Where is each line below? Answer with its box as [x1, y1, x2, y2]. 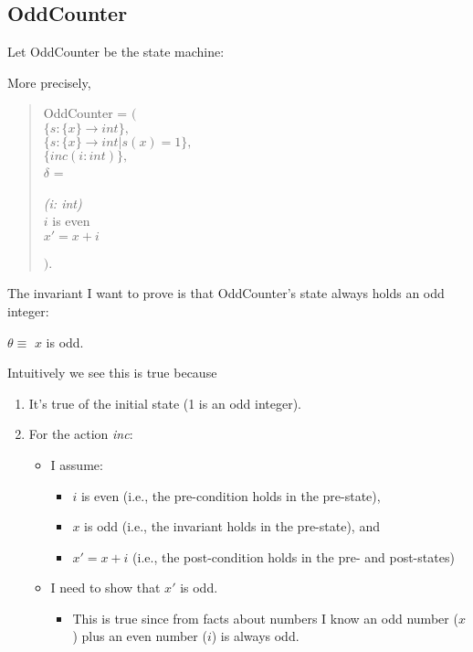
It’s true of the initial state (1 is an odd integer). [28, 393, 301, 412]
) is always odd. [211, 626, 300, 646]
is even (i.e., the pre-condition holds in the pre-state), [80, 486, 381, 505]
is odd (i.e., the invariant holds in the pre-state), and [84, 517, 380, 536]
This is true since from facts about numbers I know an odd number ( [72, 608, 458, 627]
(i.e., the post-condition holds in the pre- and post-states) [132, 547, 455, 566]
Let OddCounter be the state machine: [7, 42, 225, 61]
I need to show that [50, 578, 161, 597]
